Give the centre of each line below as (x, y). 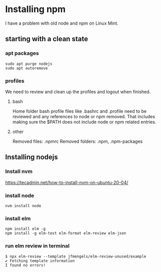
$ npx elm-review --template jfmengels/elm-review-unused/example (76, 256)
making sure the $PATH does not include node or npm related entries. (84, 122)
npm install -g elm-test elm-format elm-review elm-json (66, 233)
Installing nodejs (32, 157)
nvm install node (23, 206)
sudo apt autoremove (27, 68)
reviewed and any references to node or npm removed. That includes (84, 116)
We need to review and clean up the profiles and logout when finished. (78, 92)
